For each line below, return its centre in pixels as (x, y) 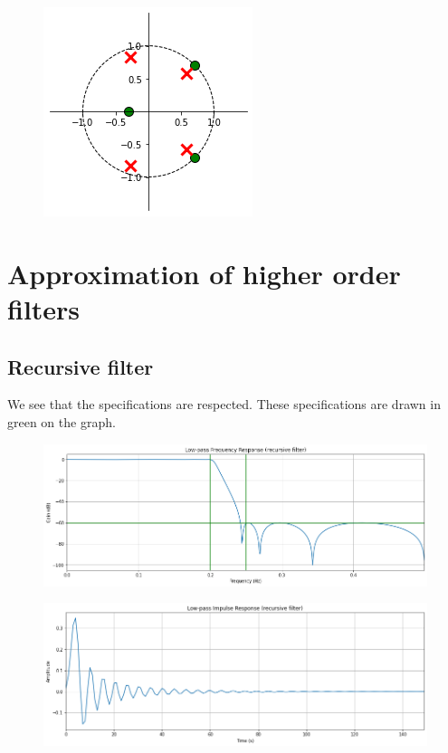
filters (44, 308)
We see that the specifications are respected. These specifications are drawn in (224, 404)
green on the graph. (62, 421)
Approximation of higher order (204, 273)
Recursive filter (81, 366)
